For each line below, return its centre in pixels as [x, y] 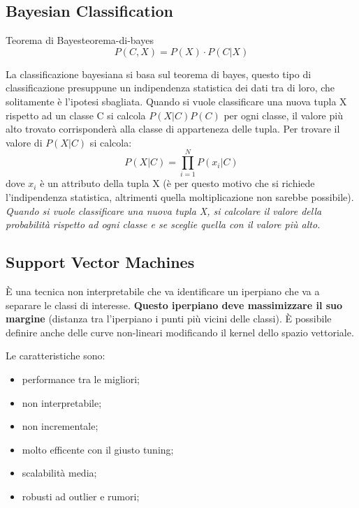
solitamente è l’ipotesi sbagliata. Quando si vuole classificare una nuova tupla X [176, 101]
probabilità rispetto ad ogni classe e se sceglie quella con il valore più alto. [163, 224]
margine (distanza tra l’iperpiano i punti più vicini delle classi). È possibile [169, 319]
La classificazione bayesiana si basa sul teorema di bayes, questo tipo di [159, 74]
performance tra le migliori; [81, 379]
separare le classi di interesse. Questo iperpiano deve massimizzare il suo [174, 305]
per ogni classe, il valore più [283, 115]
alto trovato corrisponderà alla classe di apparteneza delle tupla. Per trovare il [173, 129]
